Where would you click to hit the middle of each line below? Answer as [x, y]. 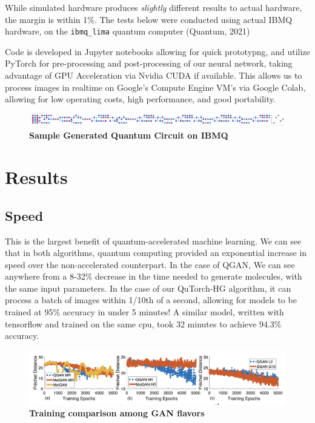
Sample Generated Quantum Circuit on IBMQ [129, 135]
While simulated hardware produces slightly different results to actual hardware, [154, 7]
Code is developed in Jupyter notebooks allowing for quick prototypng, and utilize [157, 51]
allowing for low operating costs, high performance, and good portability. [140, 99]
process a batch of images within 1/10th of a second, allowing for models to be [151, 300]
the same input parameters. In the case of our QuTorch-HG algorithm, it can [148, 288]
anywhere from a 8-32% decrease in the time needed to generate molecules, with [154, 276]
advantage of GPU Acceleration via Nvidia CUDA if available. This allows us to [154, 75]
